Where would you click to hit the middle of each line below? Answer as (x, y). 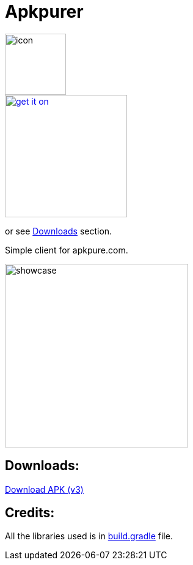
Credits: (30, 513)
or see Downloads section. (59, 231)
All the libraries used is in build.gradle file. (89, 536)
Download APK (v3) (44, 489)
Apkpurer (44, 12)
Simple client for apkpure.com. (67, 250)
